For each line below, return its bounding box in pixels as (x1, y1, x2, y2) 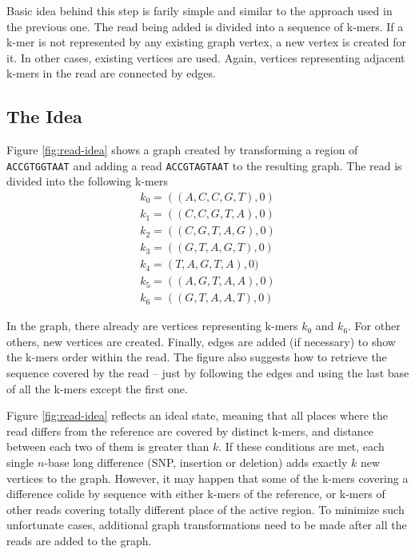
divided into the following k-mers (6, 173, 168, 189)
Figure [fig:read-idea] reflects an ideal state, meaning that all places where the (6, 407, 388, 424)
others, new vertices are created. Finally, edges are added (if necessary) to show (6, 333, 396, 349)
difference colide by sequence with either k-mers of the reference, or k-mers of (6, 485, 385, 502)
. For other (348, 317, 401, 334)
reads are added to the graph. (6, 532, 152, 548)
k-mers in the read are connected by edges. (6, 65, 216, 82)
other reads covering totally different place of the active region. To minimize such (6, 500, 405, 517)
